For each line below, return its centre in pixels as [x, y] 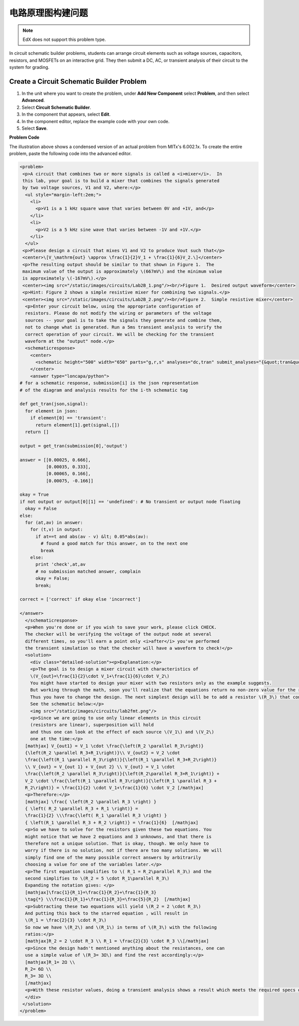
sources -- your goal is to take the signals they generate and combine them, [124, 320]
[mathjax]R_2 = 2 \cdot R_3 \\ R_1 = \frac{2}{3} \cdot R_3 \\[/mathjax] [117, 941]
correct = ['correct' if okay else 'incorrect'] [80, 599]
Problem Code [24, 138]
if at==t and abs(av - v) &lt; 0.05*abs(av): [92, 536]
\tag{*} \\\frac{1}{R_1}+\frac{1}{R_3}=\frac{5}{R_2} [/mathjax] [108, 899]
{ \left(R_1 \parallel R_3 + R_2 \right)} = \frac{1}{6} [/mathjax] [112, 822]
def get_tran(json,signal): [54, 404]
